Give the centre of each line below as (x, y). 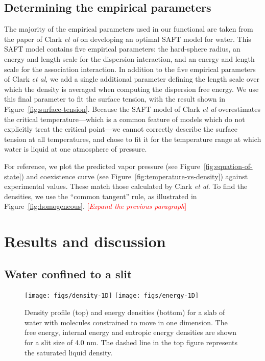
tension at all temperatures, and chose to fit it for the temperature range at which (133, 139)
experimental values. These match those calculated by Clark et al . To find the (126, 186)
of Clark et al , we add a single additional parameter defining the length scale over (132, 79)
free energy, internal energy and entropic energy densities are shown (131, 332)
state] (13, 176)
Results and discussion (85, 241)
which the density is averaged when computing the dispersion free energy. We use (131, 89)
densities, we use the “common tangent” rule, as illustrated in (101, 196)
